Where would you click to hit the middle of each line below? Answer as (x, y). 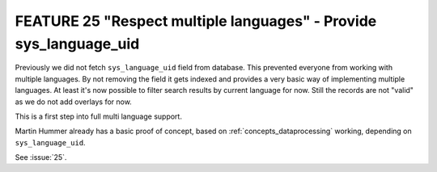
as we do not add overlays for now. (74, 102)
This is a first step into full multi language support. (98, 116)
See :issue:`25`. (41, 157)
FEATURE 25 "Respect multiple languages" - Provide (196, 21)
